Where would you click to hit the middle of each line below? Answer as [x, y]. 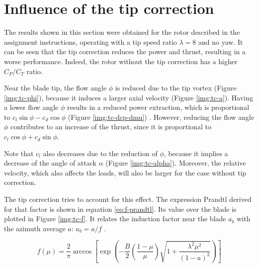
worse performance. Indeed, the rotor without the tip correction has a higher [121, 61]
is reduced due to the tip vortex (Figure [176, 88]
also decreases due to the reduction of [100, 153]
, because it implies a [196, 153]
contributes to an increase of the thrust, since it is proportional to [111, 127]
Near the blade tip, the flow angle [55, 88]
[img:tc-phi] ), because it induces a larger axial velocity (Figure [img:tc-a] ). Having [129, 97]
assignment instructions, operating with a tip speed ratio [90, 42]
